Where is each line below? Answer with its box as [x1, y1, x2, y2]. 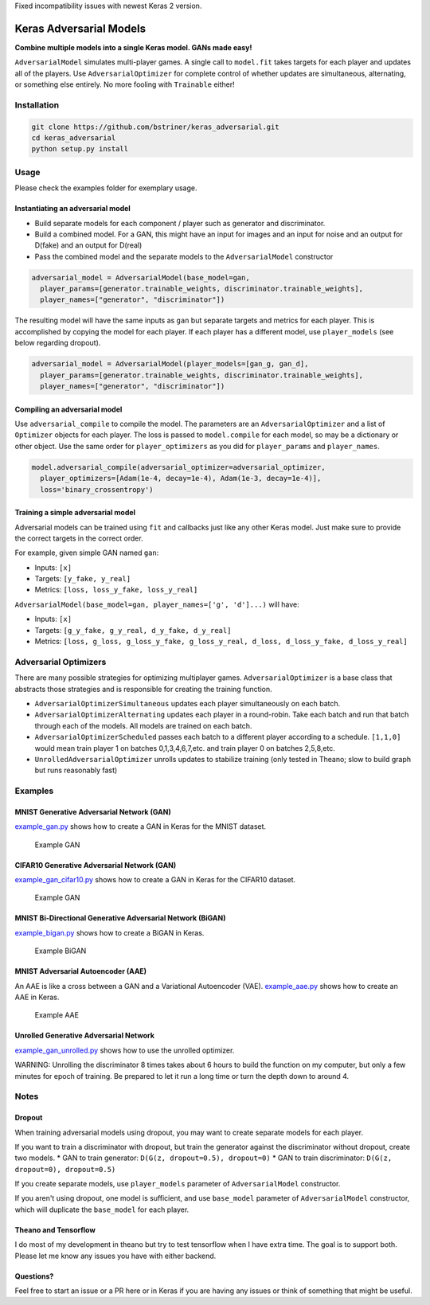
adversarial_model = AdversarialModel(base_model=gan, [31, 273, 250, 282]
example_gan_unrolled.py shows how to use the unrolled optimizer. [14, 1045, 235, 1055]
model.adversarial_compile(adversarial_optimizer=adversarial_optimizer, [31, 463, 326, 471]
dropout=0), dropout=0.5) [14, 1165, 116, 1174]
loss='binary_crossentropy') [40, 485, 154, 494]
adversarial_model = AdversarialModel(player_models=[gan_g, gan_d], [31, 359, 309, 369]
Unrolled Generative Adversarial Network [14, 1031, 155, 1041]
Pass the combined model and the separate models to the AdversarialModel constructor [34, 252, 334, 261]
